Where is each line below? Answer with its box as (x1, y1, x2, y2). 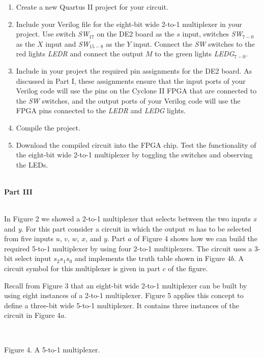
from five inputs (4, 233, 53, 244)
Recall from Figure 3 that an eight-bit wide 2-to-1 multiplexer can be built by (4, 280, 247, 290)
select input (15, 253, 51, 264)
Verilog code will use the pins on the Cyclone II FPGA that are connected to (16, 85, 257, 96)
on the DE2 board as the (97, 28, 174, 39)
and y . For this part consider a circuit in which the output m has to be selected (4, 223, 252, 234)
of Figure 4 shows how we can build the (134, 233, 257, 244)
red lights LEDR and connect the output (16, 48, 143, 59)
